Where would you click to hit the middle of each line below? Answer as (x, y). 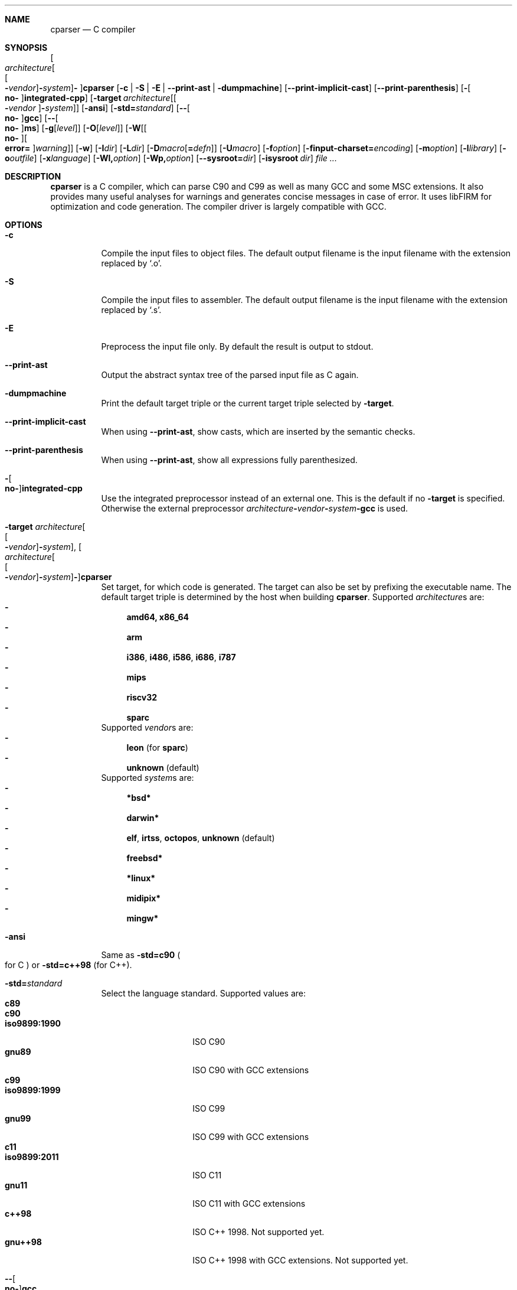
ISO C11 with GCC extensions (249, 1203)
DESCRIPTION (33, 176)
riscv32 (142, 697)
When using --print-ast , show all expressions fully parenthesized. (229, 460)
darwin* (143, 818)
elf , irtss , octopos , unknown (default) (201, 838)
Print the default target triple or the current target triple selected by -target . (248, 403)
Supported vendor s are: (147, 727)
